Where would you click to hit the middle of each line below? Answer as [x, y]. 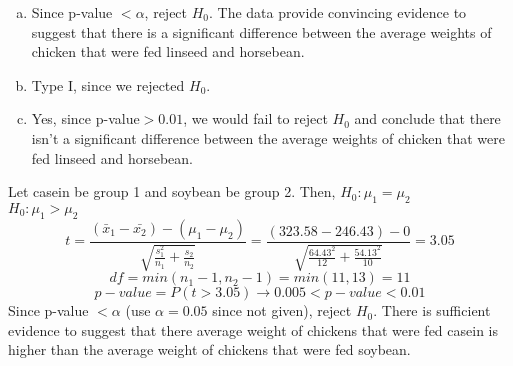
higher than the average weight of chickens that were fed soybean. [209, 349]
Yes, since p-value [85, 118]
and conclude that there [427, 118]
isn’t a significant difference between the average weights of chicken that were [268, 137]
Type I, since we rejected [108, 84]
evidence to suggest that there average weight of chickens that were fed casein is [253, 329]
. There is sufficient [432, 310]
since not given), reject [282, 310]
